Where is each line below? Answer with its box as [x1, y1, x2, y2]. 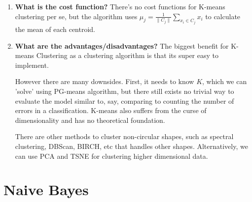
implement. [15, 59, 49, 70]
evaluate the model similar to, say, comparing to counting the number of [15, 95, 234, 106]
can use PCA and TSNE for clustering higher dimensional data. [15, 150, 208, 161]
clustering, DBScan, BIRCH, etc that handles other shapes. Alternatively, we [15, 141, 248, 151]
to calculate [205, 11, 241, 21]
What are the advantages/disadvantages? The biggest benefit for [15, 40, 229, 51]
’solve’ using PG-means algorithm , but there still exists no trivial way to [15, 86, 234, 96]
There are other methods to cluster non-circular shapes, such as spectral [15, 131, 234, 142]
